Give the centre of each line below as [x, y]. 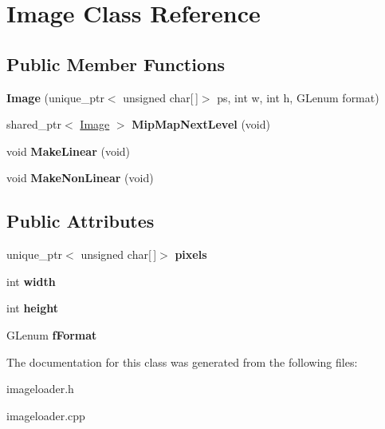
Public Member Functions [116, 64]
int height [33, 308]
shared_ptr [34, 124]
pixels [191, 254]
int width [31, 281]
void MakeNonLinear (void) [80, 178]
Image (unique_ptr [55, 97]
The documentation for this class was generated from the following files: [182, 361]
